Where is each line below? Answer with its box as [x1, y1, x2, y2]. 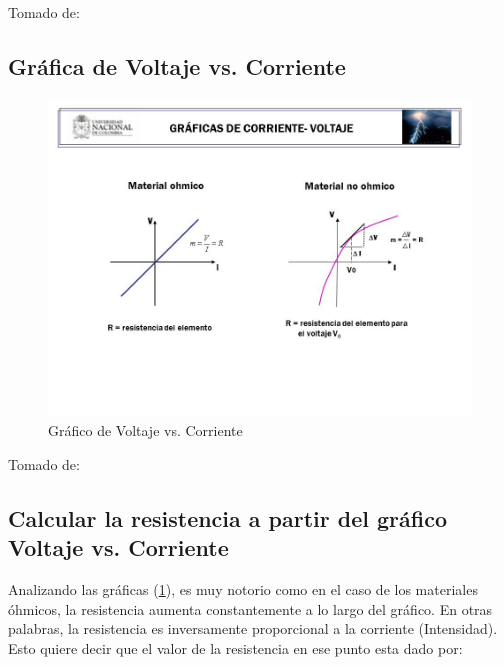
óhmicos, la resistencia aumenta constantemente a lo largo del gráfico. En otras [8, 598, 493, 619]
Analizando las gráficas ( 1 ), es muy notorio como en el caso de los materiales [8, 579, 478, 600]
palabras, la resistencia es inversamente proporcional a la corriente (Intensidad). [8, 618, 498, 639]
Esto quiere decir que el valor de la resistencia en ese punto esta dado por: [8, 637, 463, 658]
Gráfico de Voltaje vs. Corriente [48, 420, 243, 441]
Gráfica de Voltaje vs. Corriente [8, 50, 346, 81]
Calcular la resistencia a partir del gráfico [8, 502, 448, 533]
